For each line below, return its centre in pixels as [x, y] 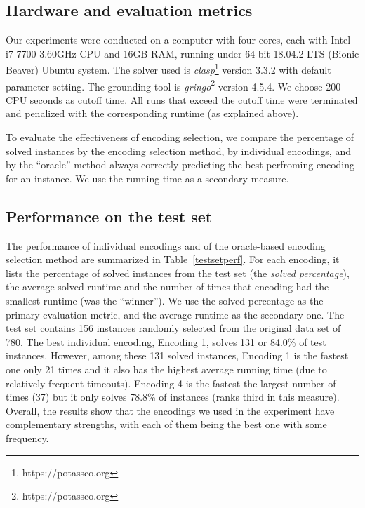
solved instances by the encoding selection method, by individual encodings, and [178, 151]
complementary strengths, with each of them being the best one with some [166, 424]
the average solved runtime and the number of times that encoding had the [167, 287]
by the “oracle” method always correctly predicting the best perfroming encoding [180, 165]
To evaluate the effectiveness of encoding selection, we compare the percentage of [180, 137]
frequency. [27, 437]
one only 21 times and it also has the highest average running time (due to [166, 369]
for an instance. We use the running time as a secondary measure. [147, 178]
